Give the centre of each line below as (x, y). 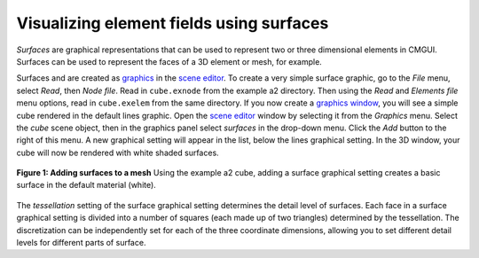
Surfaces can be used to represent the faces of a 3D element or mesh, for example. (169, 61)
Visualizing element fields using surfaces (173, 23)
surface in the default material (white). (86, 185)
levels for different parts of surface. (81, 243)
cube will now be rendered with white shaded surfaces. (118, 152)
